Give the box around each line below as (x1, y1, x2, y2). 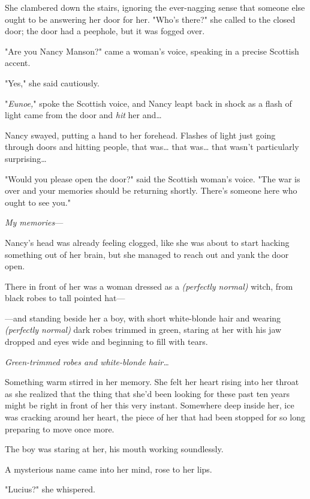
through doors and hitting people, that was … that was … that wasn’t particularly (5, 140, 299, 153)
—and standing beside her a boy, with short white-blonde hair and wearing (5, 311, 281, 324)
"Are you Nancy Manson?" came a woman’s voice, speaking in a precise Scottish (5, 44, 299, 57)
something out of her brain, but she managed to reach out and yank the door (5, 248, 289, 260)
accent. (5, 56, 31, 69)
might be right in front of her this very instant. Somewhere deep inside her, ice (5, 399, 294, 411)
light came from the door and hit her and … (5, 109, 162, 121)
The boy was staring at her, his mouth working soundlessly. (5, 443, 224, 455)
